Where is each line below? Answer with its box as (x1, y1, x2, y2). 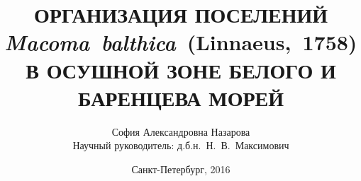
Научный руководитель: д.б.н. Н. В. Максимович (72, 138, 289, 153)
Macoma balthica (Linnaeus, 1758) (4, 28, 357, 57)
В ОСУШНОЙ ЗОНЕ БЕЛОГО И (26, 55, 336, 84)
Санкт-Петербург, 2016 (131, 161, 231, 176)
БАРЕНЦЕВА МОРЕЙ (78, 83, 284, 112)
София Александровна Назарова (111, 124, 250, 139)
